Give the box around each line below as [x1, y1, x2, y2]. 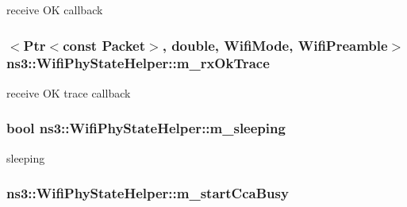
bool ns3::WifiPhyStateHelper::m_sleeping [6, 118, 286, 138]
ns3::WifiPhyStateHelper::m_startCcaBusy [6, 183, 289, 203]
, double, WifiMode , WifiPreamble [162, 35, 388, 55]
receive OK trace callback [6, 84, 131, 101]
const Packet [63, 35, 146, 55]
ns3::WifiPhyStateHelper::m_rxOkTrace [6, 53, 270, 73]
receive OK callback [6, 2, 103, 17]
